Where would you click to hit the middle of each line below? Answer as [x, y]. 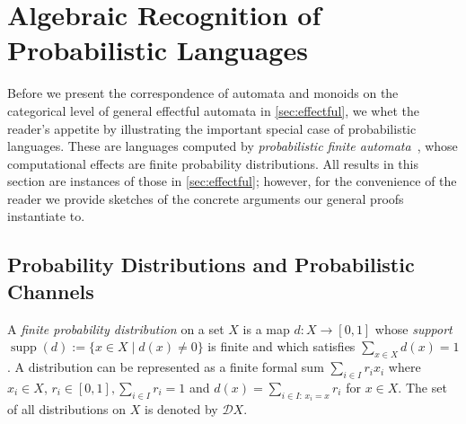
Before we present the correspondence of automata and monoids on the [203, 93]
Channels [51, 291]
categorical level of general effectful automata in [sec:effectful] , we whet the [213, 110]
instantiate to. [46, 216]
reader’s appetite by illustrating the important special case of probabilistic [212, 128]
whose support [413, 328]
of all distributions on [67, 409]
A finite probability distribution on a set [116, 328]
